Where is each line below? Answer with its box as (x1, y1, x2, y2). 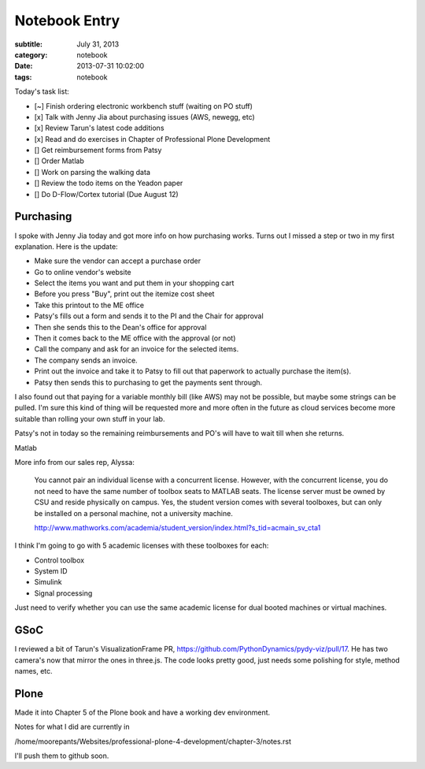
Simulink (34, 578, 62, 587)
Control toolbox (34, 555, 85, 565)
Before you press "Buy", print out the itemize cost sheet (34, 289, 215, 299)
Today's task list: (14, 87, 70, 96)
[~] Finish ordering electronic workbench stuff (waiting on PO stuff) (34, 101, 253, 110)
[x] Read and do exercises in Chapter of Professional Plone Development (34, 134, 271, 143)
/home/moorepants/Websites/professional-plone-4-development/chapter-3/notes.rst (14, 737, 291, 746)
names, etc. (14, 666, 53, 675)
